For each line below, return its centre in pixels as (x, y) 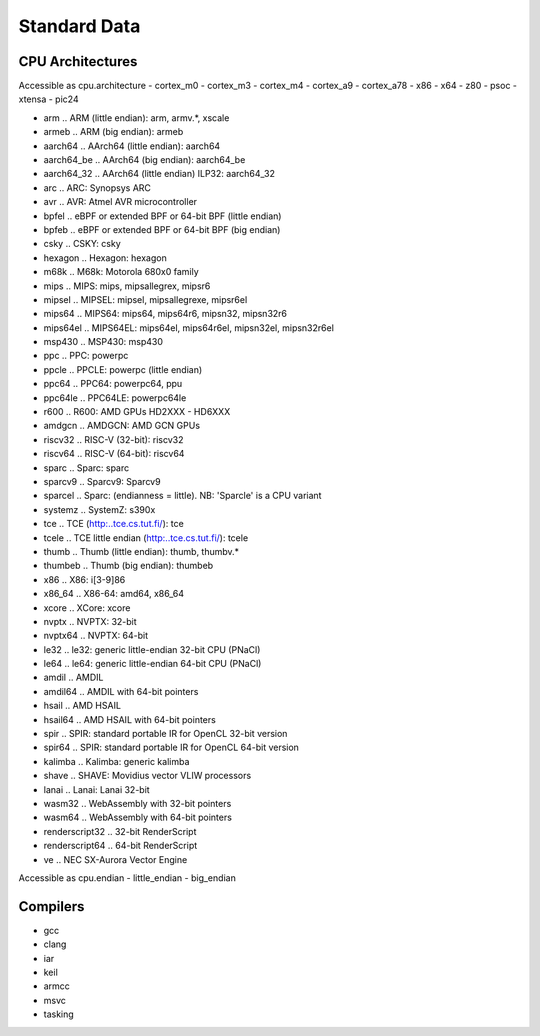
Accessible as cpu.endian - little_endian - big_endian (127, 877)
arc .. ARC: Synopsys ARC (97, 187)
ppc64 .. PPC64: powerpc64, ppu (113, 384)
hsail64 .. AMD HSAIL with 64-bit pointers (130, 719)
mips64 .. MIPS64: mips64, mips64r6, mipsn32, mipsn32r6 (165, 314)
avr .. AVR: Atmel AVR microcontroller (120, 202)
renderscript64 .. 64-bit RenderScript (120, 846)
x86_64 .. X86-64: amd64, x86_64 (114, 594)
